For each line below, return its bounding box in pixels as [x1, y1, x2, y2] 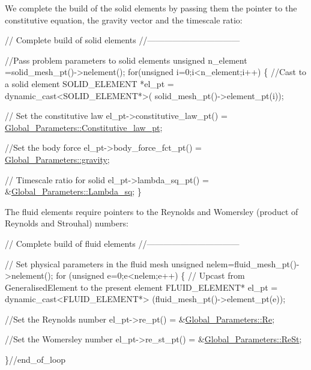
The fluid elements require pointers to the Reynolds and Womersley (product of [5, 205, 298, 217]
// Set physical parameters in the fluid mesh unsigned [5, 257, 204, 270]
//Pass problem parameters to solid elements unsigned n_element [5, 53, 247, 66]
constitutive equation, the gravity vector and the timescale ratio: [5, 13, 243, 26]
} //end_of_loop [5, 353, 66, 366]
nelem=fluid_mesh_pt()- [206, 257, 300, 270]
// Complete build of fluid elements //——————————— [5, 237, 240, 249]
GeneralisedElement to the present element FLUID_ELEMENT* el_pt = [5, 281, 278, 293]
